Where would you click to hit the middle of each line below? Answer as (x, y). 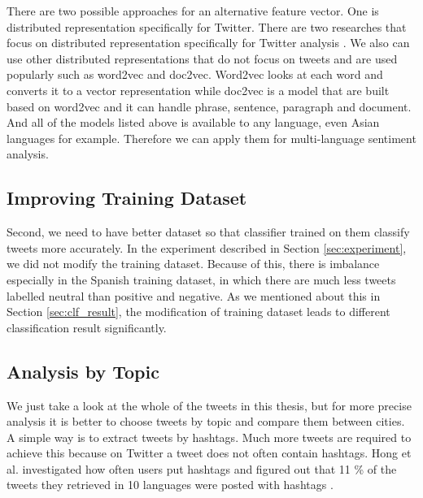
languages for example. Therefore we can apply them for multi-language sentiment (211, 138)
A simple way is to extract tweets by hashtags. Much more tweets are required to (209, 437)
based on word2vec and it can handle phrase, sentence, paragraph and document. (209, 106)
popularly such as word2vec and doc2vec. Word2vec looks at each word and (195, 74)
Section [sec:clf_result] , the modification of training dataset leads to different (198, 312)
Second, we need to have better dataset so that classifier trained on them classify (208, 232)
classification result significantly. (87, 327)
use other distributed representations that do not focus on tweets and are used (202, 58)
